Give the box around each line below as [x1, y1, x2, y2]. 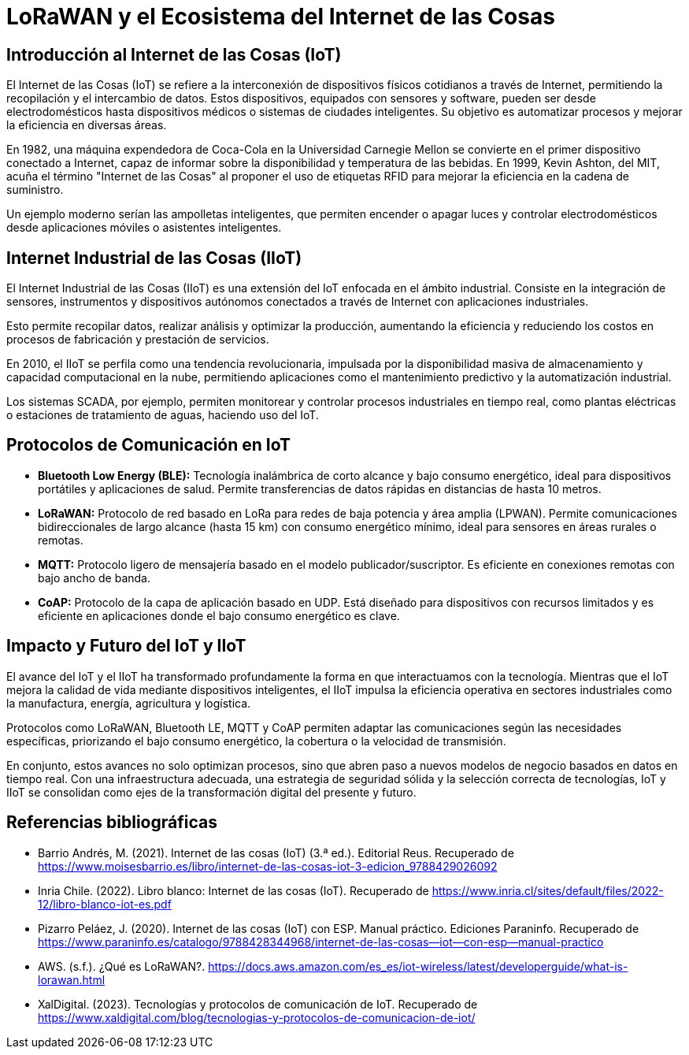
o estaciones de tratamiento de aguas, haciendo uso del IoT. [6, 408, 319, 422]
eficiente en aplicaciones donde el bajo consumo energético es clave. [38, 608, 400, 622]
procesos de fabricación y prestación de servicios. [6, 332, 269, 347]
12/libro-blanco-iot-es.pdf [38, 897, 172, 911]
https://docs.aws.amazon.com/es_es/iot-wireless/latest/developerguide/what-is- [208, 959, 628, 973]
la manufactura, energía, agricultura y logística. [6, 696, 251, 710]
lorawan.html [38, 972, 106, 986]
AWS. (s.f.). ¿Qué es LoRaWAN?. [38, 959, 206, 973]
